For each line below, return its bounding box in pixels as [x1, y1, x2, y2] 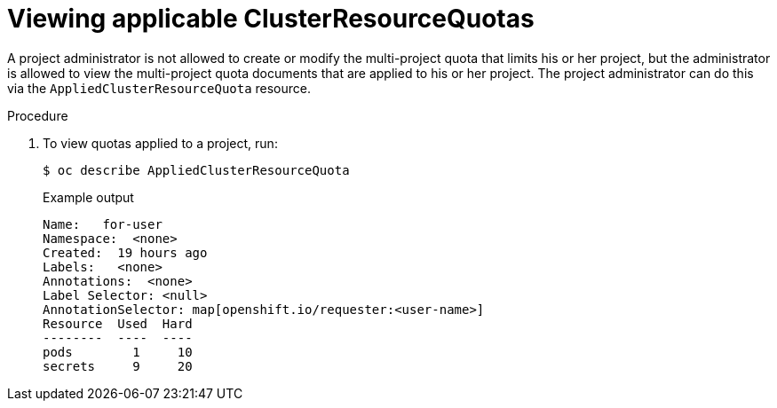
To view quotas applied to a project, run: [43, 135, 278, 151]
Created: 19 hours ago [43, 245, 208, 260]
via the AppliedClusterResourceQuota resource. [7, 80, 312, 96]
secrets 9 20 [43, 358, 193, 373]
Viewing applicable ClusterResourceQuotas [7, 4, 535, 34]
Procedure [7, 107, 68, 123]
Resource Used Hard [43, 316, 193, 331]
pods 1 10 [43, 344, 193, 359]
